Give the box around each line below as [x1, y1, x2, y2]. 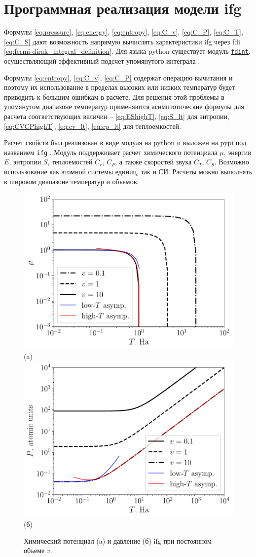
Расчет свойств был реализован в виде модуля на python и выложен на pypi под [4, 137, 247, 148]
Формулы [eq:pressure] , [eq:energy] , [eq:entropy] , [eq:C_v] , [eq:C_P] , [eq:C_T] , [4, 27, 243, 37]
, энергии [223, 147, 252, 157]
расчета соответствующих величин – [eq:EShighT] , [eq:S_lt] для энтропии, [4, 111, 229, 121]
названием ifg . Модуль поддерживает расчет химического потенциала [4, 147, 218, 157]
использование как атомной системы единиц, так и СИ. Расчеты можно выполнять [4, 166, 253, 176]
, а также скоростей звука [115, 157, 192, 167]
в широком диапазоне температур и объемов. [4, 176, 139, 186]
